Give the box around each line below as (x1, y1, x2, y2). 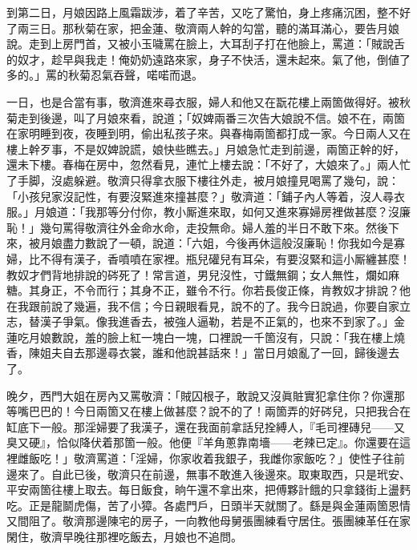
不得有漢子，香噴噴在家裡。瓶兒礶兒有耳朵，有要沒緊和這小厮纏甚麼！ (39, 250, 411, 267)
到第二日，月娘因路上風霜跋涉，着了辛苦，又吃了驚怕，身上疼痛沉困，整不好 (6, 4, 411, 20)
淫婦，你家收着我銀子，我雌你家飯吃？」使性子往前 (135, 450, 405, 467)
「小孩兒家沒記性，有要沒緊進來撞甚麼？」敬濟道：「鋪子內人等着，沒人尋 (6, 187, 394, 204)
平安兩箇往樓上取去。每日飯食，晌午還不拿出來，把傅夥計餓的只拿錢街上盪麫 (6, 481, 411, 498)
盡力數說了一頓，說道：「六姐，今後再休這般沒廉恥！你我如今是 (62, 235, 394, 251)
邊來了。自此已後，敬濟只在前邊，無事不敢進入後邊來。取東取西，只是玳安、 (6, 465, 411, 482)
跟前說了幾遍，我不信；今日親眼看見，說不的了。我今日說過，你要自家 (28, 297, 399, 314)
